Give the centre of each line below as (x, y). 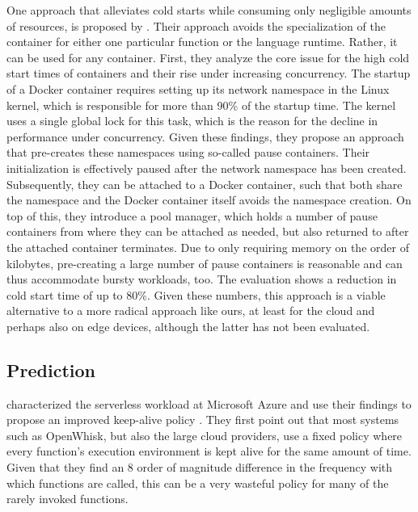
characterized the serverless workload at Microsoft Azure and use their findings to (209, 403)
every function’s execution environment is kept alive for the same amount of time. (209, 451)
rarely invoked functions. (68, 499)
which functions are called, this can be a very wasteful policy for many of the (198, 483)
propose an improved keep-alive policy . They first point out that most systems (203, 420)
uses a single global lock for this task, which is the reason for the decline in (192, 121)
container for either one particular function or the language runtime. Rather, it (202, 42)
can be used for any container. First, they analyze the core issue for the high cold (208, 57)
